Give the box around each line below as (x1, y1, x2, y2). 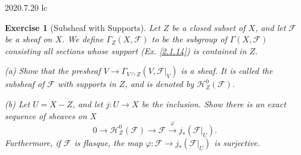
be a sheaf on (5, 33, 52, 45)
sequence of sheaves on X (5, 109, 97, 122)
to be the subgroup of (151, 33, 227, 45)
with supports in (57, 77, 116, 90)
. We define (62, 33, 104, 45)
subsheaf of (5, 77, 45, 90)
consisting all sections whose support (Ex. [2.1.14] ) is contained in (5, 44, 247, 57)
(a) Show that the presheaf (5, 64, 101, 77)
